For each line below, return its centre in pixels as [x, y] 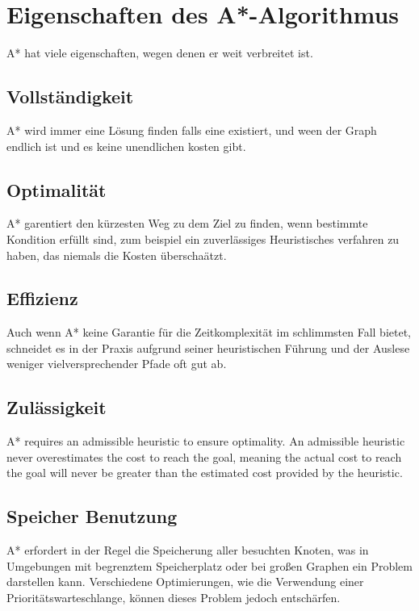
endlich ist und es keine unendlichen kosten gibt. [126, 146]
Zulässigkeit [57, 407]
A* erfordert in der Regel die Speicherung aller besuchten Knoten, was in [188, 550]
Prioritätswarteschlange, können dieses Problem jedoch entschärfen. [174, 598]
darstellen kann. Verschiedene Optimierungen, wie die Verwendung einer [185, 582]
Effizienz [42, 298]
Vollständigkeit [70, 96]
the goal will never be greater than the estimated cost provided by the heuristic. [205, 473]
